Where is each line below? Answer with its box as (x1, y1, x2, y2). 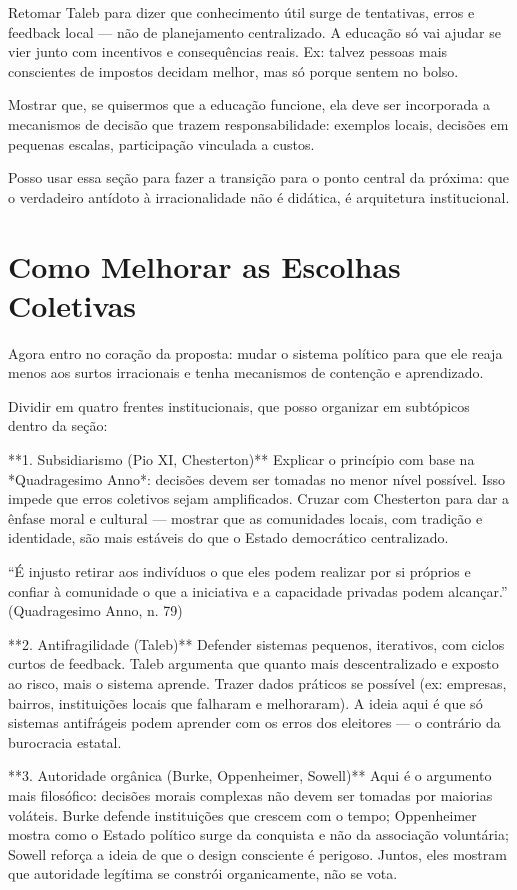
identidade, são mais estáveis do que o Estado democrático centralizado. (8, 527, 449, 548)
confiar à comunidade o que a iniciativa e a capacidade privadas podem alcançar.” (8, 580, 508, 601)
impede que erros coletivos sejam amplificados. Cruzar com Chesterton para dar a (8, 488, 510, 509)
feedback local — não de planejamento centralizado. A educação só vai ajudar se (8, 21, 501, 42)
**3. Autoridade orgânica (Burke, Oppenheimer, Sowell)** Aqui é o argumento (8, 765, 492, 786)
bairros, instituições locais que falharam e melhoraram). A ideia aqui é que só (8, 692, 483, 713)
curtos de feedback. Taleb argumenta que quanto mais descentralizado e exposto (8, 653, 499, 674)
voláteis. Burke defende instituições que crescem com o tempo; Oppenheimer (8, 804, 477, 825)
